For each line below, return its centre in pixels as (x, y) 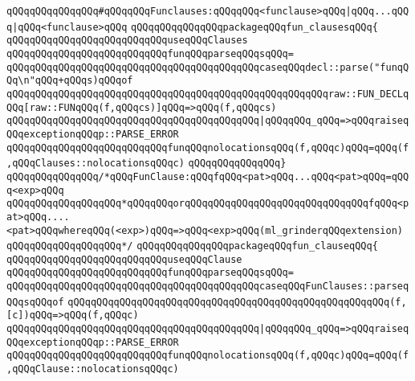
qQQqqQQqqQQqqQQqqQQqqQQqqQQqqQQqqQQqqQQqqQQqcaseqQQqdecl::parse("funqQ (208, 67)
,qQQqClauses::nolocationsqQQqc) (96, 164)
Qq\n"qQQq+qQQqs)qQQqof (70, 81)
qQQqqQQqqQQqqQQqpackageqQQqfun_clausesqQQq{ (254, 27)
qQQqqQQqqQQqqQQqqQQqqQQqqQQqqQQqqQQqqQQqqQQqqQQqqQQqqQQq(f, (237, 302)
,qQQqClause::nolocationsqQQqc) (93, 369)
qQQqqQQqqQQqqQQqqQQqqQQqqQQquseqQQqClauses (127, 41)
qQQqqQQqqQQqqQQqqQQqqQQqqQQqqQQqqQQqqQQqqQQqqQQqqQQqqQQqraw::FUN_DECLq (208, 94)
